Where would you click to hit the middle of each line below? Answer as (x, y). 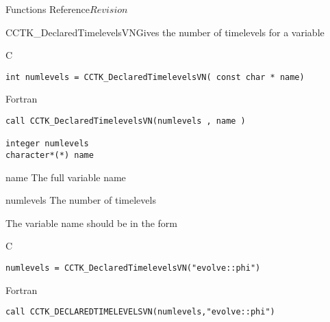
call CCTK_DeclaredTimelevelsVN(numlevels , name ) (126, 121)
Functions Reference (48, 9)
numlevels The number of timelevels (81, 200)
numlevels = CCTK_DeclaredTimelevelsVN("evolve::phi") (133, 268)
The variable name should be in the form (91, 223)
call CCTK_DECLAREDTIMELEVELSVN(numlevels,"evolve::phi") (140, 312)
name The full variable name (66, 177)
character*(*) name (50, 155)
